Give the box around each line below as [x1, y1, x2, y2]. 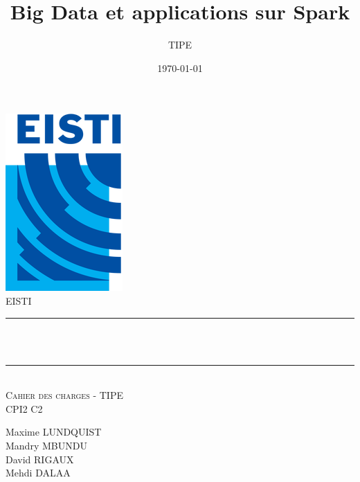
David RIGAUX [6, 452, 74, 466]
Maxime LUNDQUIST [6, 425, 102, 439]
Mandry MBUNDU [6, 438, 87, 453]
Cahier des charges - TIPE [6, 388, 123, 402]
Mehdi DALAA [6, 465, 71, 480]
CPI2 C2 [6, 401, 43, 416]
